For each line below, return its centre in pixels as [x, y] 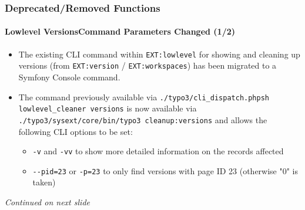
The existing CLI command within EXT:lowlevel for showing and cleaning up [159, 54]
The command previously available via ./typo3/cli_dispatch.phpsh [144, 96]
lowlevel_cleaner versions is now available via [108, 108]
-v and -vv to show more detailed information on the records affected [158, 151]
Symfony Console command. [69, 77]
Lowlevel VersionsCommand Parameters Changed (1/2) [120, 31]
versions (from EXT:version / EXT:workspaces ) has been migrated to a [148, 65]
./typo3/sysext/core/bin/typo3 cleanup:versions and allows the [143, 119]
